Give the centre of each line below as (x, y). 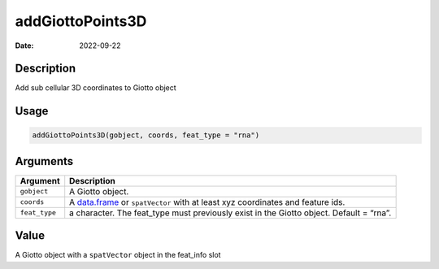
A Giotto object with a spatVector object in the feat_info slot (118, 255)
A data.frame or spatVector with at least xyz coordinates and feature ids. (207, 202)
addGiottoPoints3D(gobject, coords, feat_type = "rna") (146, 135)
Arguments (44, 161)
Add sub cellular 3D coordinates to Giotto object (96, 88)
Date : (24, 46)
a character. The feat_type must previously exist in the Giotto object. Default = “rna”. (230, 213)
